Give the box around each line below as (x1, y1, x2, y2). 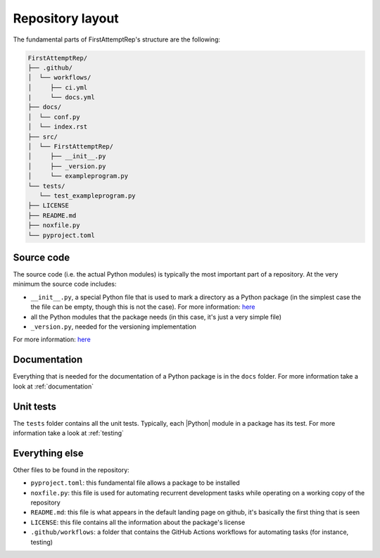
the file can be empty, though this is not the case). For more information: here (30, 303, 256, 311)
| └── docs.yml (27, 94, 95, 101)
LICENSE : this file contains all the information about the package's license (30, 518, 246, 526)
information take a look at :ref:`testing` (13, 429, 125, 437)
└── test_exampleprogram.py (39, 192, 137, 200)
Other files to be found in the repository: (13, 465, 129, 474)
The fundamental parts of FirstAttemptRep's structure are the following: (13, 35, 221, 44)
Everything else (13, 447, 84, 459)
